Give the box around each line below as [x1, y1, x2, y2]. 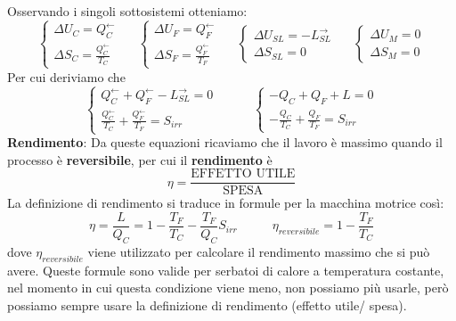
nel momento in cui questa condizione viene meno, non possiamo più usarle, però [7, 278, 449, 297]
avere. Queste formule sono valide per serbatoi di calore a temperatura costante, [7, 260, 444, 279]
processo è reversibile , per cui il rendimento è [7, 150, 273, 169]
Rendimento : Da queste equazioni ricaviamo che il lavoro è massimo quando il [7, 133, 443, 152]
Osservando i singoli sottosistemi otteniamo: [7, 2, 248, 20]
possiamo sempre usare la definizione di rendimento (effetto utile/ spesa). [7, 295, 407, 314]
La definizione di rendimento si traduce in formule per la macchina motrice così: [7, 193, 444, 212]
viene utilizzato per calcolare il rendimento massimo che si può [87, 242, 430, 260]
